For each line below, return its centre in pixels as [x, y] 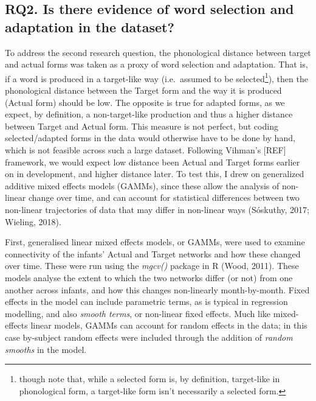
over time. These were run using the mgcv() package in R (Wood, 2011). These [152, 266]
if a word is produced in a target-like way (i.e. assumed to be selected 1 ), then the [156, 77]
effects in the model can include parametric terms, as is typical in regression [146, 302]
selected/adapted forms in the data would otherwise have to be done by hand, [150, 138]
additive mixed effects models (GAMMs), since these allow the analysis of [142, 185]
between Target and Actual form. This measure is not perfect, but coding [142, 126]
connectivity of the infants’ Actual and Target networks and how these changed [153, 253]
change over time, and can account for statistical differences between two [164, 197]
